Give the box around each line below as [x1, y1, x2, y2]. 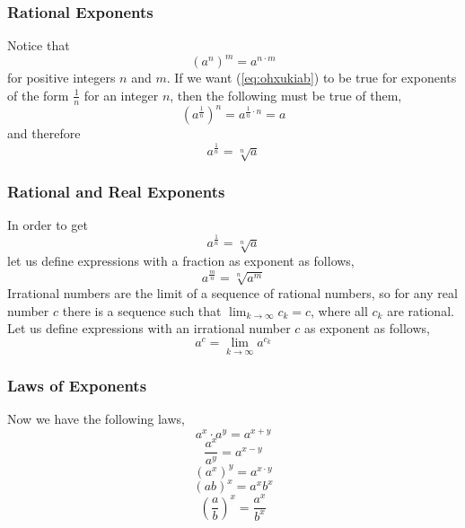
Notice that [7, 36, 70, 55]
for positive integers [7, 68, 116, 87]
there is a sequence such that [62, 301, 222, 320]
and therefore [7, 124, 81, 143]
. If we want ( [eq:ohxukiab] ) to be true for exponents [166, 68, 457, 87]
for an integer [83, 85, 159, 104]
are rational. [387, 301, 454, 320]
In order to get [7, 216, 88, 234]
